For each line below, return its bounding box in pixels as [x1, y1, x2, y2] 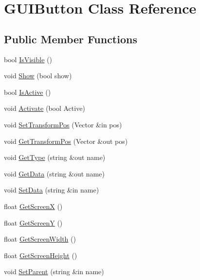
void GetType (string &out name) [4, 152, 106, 162]
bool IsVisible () [4, 54, 52, 64]
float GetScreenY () [4, 217, 63, 227]
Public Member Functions [4, 31, 137, 46]
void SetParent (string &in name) [4, 266, 104, 277]
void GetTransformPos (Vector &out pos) [4, 136, 128, 146]
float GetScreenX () [4, 201, 63, 211]
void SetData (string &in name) [4, 185, 99, 195]
